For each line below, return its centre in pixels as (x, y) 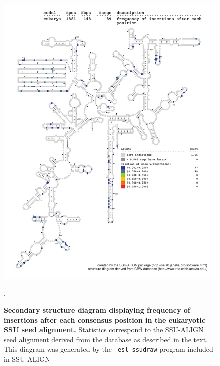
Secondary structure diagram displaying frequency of (97, 310)
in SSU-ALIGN (27, 359)
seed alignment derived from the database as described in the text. (106, 339)
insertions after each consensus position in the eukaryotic (105, 320)
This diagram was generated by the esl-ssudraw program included (109, 349)
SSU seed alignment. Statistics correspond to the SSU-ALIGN (104, 330)
